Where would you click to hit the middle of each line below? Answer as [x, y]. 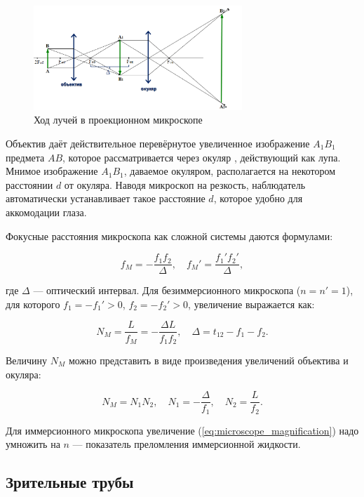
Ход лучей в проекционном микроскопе [118, 120]
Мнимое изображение [52, 171]
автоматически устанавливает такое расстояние [106, 198]
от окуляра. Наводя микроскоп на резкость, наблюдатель [185, 184]
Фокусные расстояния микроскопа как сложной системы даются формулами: [169, 236]
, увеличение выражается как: [251, 304]
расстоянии [29, 184]
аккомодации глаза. [46, 212]
